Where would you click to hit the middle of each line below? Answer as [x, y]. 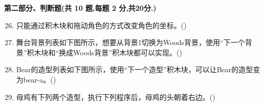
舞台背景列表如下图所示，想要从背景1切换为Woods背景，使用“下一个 [130, 42]
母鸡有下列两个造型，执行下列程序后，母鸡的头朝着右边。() [116, 97]
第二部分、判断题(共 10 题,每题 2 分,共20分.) [80, 8]
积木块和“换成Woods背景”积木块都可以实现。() [104, 52]
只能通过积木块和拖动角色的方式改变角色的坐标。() [101, 25]
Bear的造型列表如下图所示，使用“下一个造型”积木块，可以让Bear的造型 [135, 69]
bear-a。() [40, 79]
